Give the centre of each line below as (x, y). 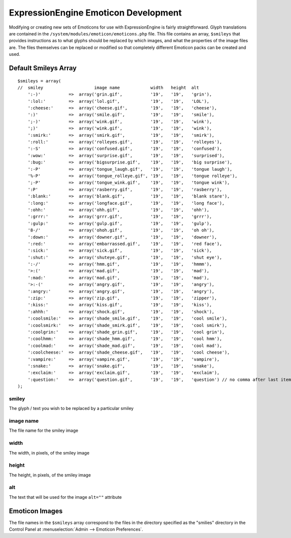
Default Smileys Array (43, 68)
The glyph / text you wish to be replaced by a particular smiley (71, 408)
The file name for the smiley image (44, 431)
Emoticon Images (36, 511)
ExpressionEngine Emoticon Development (95, 13)
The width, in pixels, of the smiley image (49, 453)
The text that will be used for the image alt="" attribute (65, 497)
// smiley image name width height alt (108, 88)
